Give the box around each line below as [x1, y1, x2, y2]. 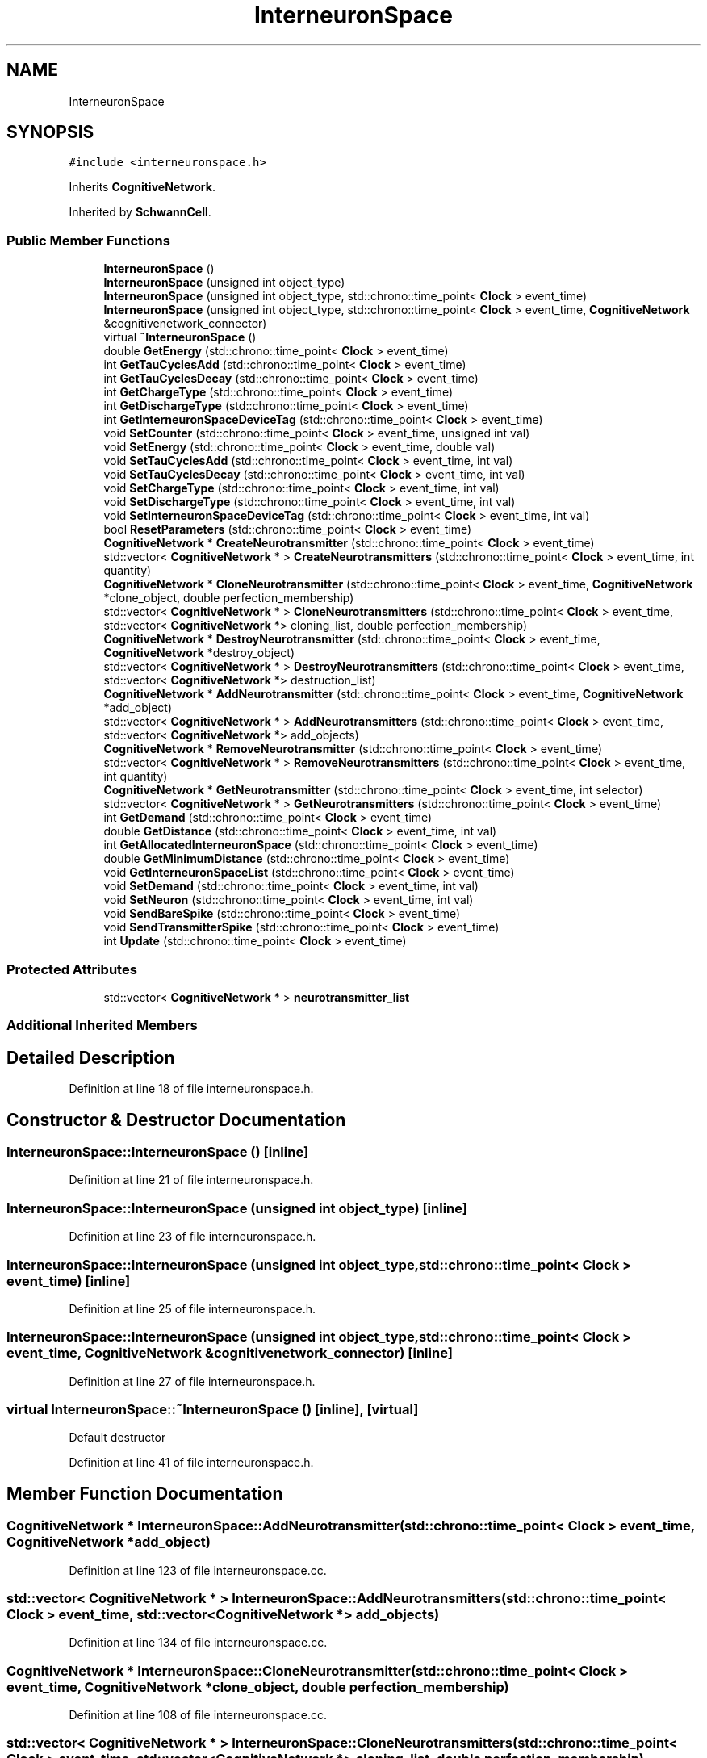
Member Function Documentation [6, 1483, 283, 1504]
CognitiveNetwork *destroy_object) [103, 646, 295, 660]
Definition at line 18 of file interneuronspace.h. [69, 1082, 314, 1096]
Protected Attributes [6, 961, 137, 977]
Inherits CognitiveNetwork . [69, 180, 215, 195]
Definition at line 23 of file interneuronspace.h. [69, 1229, 316, 1244]
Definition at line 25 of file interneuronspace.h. [69, 1301, 316, 1316]
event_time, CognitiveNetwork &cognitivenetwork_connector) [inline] [6, 1345, 453, 1362]
